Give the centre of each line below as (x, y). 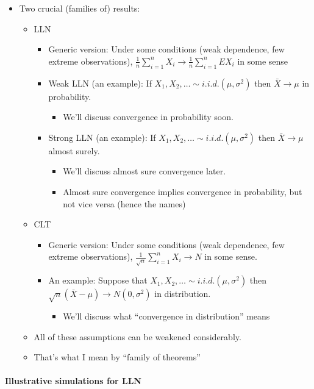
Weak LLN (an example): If (100, 83)
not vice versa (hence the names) (124, 203)
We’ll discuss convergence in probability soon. (148, 117)
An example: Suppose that (98, 280)
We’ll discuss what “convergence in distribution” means (166, 316)
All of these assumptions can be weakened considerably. (137, 336)
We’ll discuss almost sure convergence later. (145, 171)
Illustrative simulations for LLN (73, 381)
